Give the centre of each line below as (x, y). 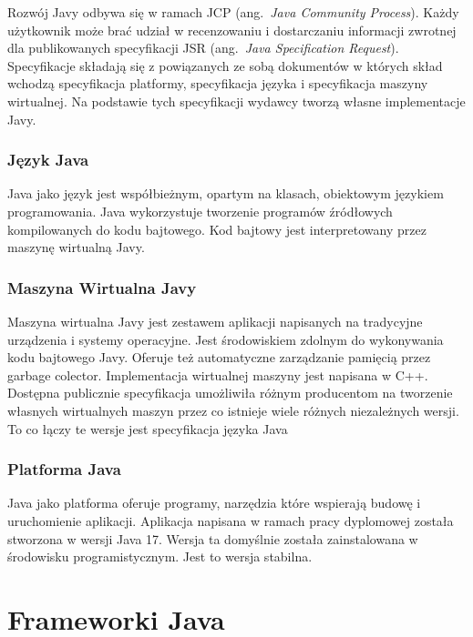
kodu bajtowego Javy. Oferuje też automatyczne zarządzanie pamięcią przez (219, 357)
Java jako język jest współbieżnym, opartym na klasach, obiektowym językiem (226, 193)
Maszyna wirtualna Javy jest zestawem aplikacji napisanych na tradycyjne (215, 321)
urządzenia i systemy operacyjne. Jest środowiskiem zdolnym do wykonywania (226, 339)
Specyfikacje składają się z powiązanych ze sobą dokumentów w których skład (225, 65)
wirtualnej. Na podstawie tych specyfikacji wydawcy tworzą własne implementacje (236, 101)
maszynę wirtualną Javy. (76, 247)
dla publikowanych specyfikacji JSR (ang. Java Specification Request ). (203, 48)
